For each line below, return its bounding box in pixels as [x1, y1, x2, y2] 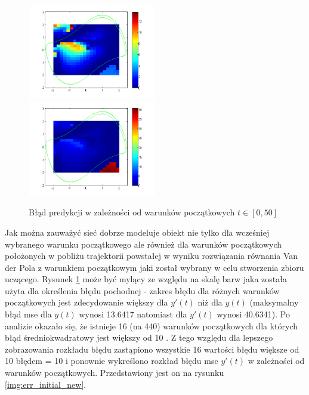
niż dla [197, 296, 223, 308]
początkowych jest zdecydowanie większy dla [5, 296, 168, 308]
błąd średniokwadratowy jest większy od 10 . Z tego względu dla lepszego [5, 331, 273, 344]
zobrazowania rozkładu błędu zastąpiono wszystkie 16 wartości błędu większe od [5, 342, 299, 355]
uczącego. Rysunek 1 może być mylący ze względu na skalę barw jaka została [5, 273, 287, 285]
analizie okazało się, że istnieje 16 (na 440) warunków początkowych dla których [5, 319, 298, 332]
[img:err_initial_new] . [5, 378, 86, 390]
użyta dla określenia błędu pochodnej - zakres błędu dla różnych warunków [5, 284, 280, 297]
